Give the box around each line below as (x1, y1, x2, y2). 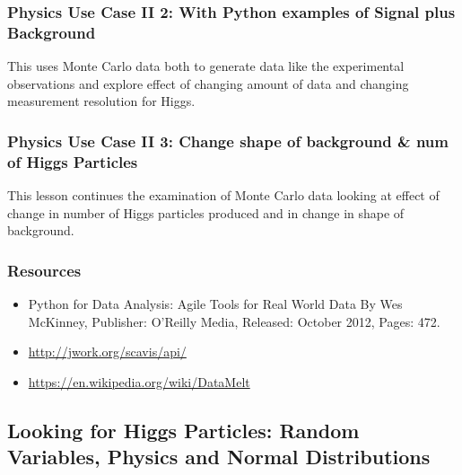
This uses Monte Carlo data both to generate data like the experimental (7, 57, 405, 75)
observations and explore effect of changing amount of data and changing (7, 74, 409, 92)
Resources (7, 259, 82, 281)
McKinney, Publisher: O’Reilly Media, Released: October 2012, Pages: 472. (28, 312, 440, 330)
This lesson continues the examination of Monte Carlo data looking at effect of (7, 186, 440, 205)
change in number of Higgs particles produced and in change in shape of (7, 203, 405, 222)
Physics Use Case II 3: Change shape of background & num (7, 129, 449, 152)
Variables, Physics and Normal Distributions (7, 443, 431, 471)
